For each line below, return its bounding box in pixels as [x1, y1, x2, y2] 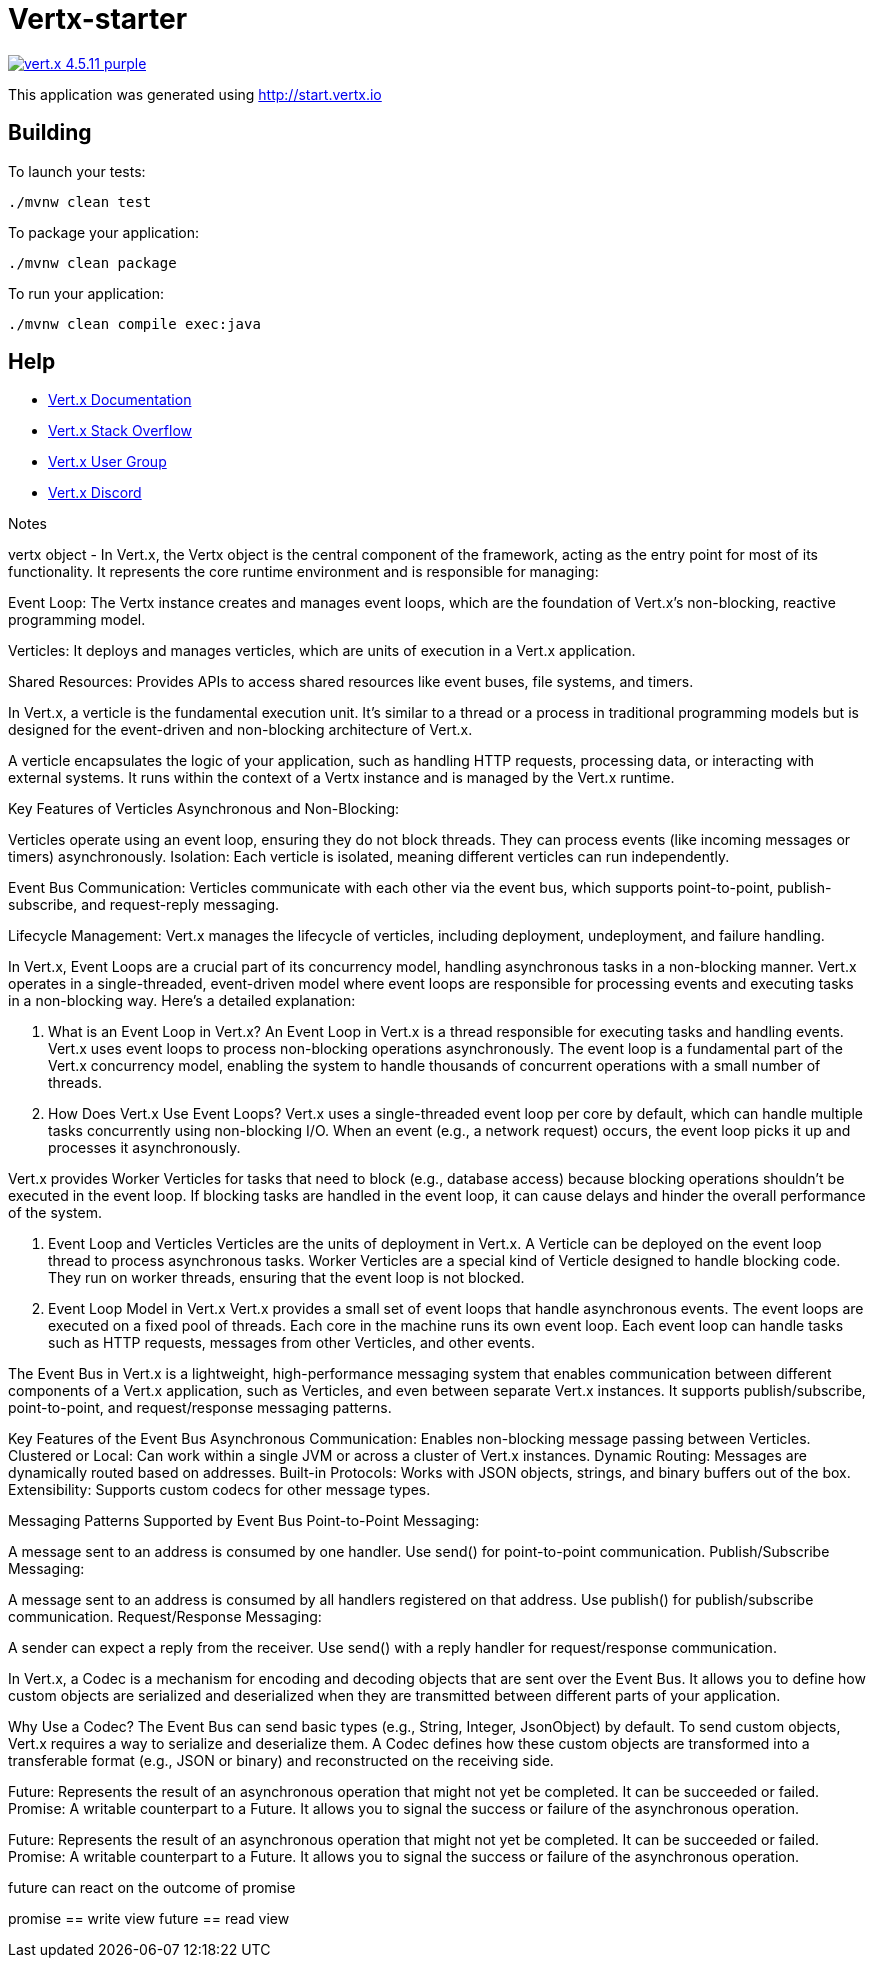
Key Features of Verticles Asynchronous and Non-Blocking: [8, 800, 400, 818]
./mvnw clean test [8, 193, 152, 210]
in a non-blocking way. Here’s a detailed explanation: [8, 992, 356, 1010]
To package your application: [8, 223, 200, 241]
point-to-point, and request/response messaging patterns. [8, 1399, 392, 1417]
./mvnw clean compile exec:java [8, 315, 261, 332]
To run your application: [8, 284, 164, 302]
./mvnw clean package [8, 254, 177, 271]
